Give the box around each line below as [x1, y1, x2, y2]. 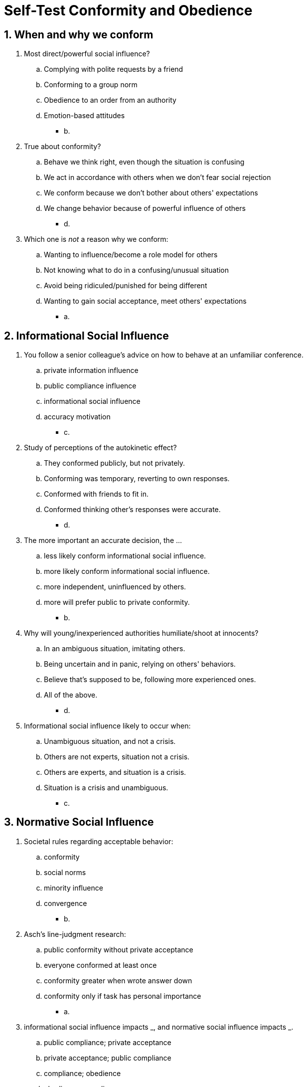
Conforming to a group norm [44, 80, 138, 89]
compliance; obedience [44, 1069, 121, 1078]
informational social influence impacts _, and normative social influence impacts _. [24, 1022, 294, 1031]
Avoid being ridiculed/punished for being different [44, 281, 207, 290]
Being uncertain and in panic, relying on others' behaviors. [44, 660, 236, 669]
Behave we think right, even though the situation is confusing [44, 158, 245, 167]
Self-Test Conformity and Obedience [4, 2, 253, 19]
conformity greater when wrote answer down [44, 976, 192, 985]
